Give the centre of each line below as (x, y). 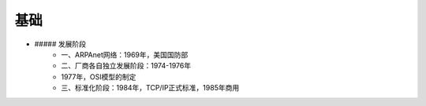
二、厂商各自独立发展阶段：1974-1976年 (126, 66)
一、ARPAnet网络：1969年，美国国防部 (125, 54)
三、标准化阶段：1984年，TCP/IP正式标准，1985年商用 (150, 88)
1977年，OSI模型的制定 (99, 77)
